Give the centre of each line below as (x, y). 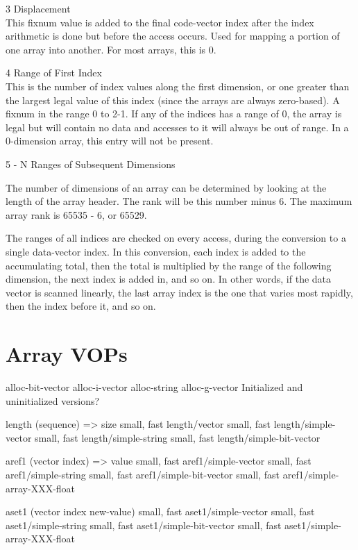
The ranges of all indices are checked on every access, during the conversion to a (176, 238)
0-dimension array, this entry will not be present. (110, 141)
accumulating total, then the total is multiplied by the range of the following (169, 265)
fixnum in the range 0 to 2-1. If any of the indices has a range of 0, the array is (174, 114)
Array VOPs (67, 354)
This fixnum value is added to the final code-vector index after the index (160, 22)
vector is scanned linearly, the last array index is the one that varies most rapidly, (179, 292)
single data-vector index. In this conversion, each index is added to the (156, 251)
